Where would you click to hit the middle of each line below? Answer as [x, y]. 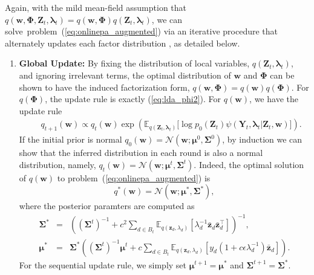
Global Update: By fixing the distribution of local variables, [134, 63]
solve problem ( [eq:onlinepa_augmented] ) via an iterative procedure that [142, 31]
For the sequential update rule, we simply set [103, 264]
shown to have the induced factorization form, [104, 87]
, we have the [274, 99]
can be [282, 75]
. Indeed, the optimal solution [249, 164]
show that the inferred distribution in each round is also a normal [141, 153]
